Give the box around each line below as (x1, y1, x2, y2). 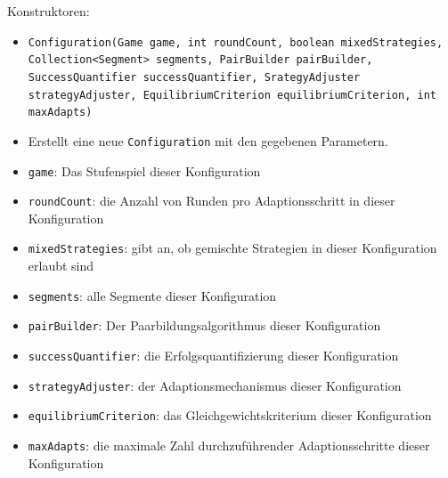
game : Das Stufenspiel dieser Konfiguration (28, 161, 261, 180)
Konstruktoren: (7, 2, 90, 20)
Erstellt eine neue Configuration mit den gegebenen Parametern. (28, 131, 388, 150)
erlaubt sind (28, 256, 94, 275)
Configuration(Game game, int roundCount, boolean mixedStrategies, (28, 36, 444, 49)
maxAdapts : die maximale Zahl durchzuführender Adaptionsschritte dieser (28, 435, 430, 454)
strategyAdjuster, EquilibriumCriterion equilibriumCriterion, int (28, 88, 436, 101)
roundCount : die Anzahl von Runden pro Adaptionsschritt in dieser (28, 191, 395, 210)
